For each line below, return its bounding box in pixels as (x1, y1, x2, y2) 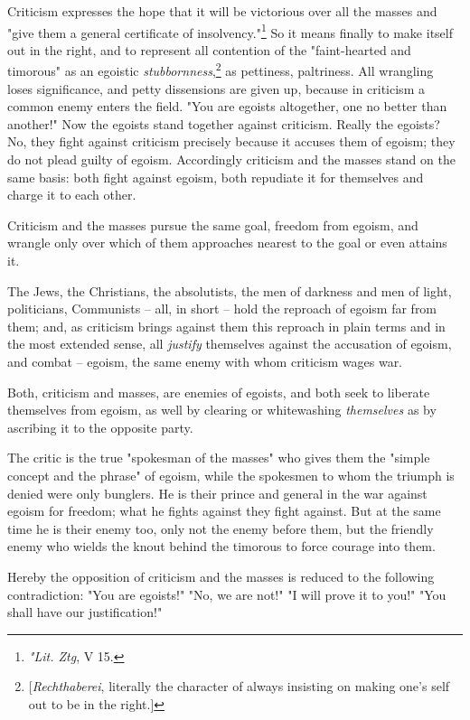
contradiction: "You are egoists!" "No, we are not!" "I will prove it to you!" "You (7, 584, 446, 603)
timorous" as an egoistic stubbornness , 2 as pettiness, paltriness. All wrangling (7, 59, 434, 80)
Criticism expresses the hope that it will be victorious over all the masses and (7, 2, 437, 20)
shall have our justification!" (7, 603, 163, 622)
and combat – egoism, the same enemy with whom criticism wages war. (7, 352, 403, 370)
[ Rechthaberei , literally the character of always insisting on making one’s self (28, 677, 450, 696)
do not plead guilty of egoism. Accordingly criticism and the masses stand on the (7, 150, 456, 169)
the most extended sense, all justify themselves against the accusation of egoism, (7, 334, 452, 353)
